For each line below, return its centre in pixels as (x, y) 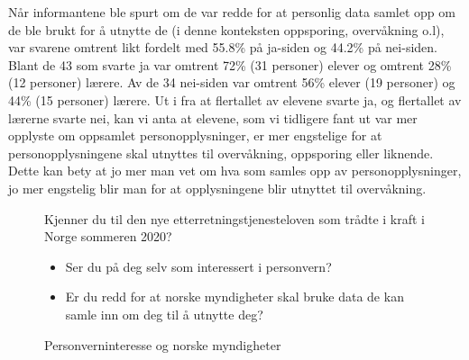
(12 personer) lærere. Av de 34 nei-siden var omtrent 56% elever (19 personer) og (232, 82)
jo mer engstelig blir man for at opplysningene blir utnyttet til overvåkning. (217, 188)
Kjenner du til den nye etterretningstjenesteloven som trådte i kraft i (234, 218)
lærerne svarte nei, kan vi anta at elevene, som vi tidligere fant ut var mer (213, 117)
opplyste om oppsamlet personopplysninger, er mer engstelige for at (195, 135)
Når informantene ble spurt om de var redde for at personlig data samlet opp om (232, 12)
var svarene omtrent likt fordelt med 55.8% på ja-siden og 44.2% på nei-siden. (223, 47)
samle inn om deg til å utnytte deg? (164, 314)
